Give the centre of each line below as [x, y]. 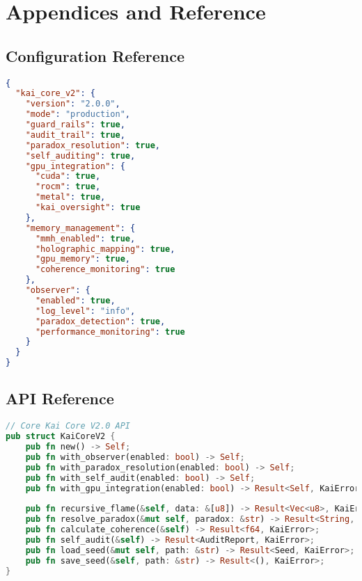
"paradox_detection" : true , [100, 321]
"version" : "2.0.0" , [73, 104]
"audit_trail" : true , [75, 135]
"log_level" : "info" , [85, 311]
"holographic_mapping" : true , [105, 249]
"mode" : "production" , [78, 114]
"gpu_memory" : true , [83, 259]
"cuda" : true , [68, 176]
